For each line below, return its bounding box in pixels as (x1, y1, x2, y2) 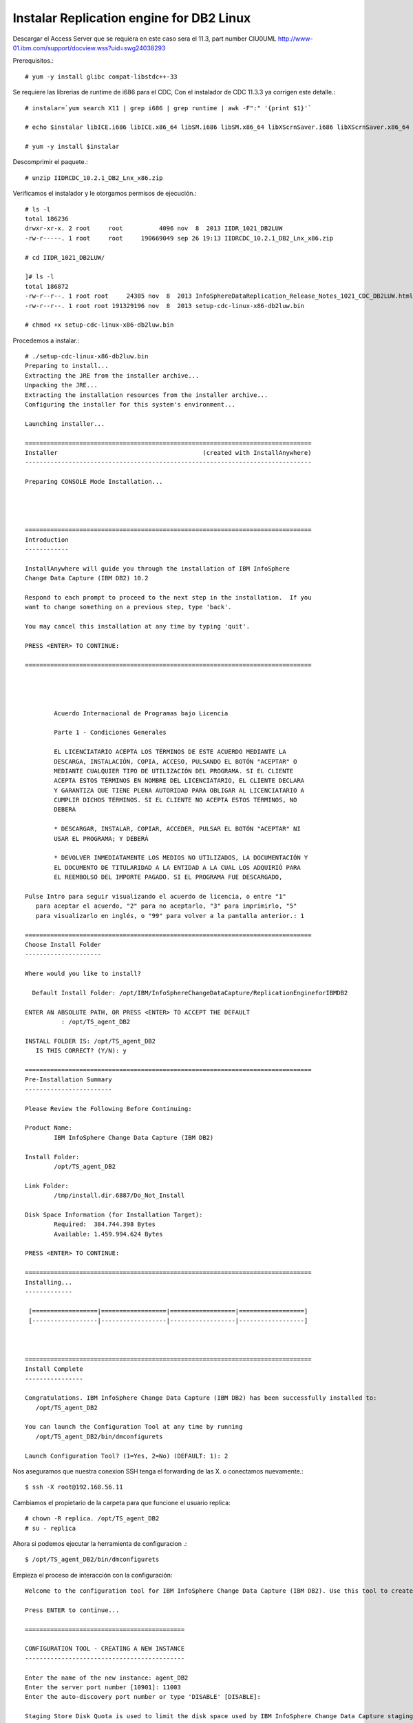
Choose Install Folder (25, 941, 102, 948)
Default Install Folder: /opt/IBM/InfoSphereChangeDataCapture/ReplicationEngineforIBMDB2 (32, 989, 348, 997)
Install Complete (25, 1365, 83, 1373)
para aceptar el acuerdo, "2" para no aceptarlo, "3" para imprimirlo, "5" (35, 902, 297, 910)
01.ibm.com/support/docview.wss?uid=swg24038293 (12, 43, 166, 52)
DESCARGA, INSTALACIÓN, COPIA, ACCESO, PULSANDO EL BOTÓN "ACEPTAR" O (54, 757, 297, 765)
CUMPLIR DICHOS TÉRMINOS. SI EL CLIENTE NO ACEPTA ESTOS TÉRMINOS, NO (54, 796, 297, 804)
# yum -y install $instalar (25, 143, 120, 151)
